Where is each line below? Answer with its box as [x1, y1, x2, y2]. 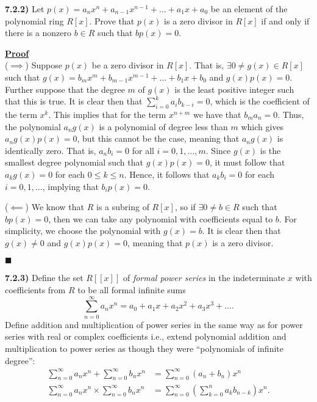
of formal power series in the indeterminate [123, 271, 285, 284]
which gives [241, 120, 284, 133]
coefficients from [5, 283, 66, 296]
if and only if [261, 14, 310, 27]
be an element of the [210, 2, 288, 15]
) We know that [25, 200, 85, 213]
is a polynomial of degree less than [99, 120, 228, 133]
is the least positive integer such [174, 82, 294, 95]
